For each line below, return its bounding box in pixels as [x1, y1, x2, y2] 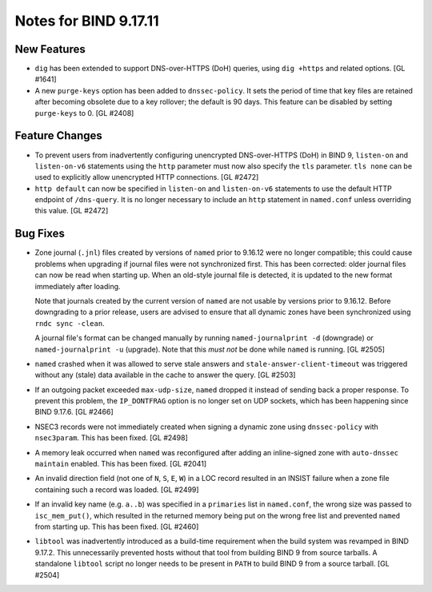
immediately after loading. [34, 281, 121, 291]
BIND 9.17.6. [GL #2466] [34, 407, 114, 417]
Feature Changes [14, 129, 103, 143]
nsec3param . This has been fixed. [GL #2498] [34, 433, 188, 443]
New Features [14, 42, 86, 56]
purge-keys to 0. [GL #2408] [34, 108, 134, 117]
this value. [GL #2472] [34, 206, 109, 216]
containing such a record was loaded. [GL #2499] [34, 484, 199, 495]
